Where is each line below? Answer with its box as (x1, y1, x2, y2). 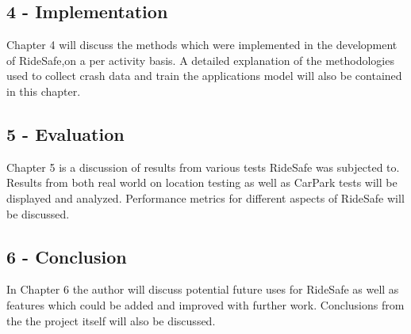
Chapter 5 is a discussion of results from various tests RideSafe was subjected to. (6, 158, 400, 175)
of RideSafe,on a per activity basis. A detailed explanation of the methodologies (6, 51, 394, 68)
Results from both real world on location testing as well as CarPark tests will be (6, 174, 398, 191)
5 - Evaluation (6, 121, 125, 146)
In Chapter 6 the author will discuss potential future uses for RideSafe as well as (6, 281, 399, 298)
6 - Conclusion (6, 244, 127, 268)
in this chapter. (6, 82, 81, 99)
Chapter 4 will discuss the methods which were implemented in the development (6, 36, 398, 53)
